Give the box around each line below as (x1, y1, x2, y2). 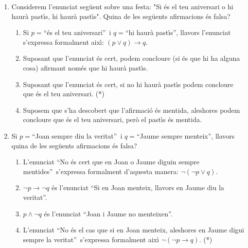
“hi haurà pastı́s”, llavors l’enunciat (125, 27, 231, 37)
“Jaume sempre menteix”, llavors (136, 130, 235, 141)
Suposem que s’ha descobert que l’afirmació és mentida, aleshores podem (23, 105, 240, 115)
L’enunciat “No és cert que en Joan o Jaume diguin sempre (23, 157, 200, 167)
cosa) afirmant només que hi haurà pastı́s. (23, 62, 148, 72)
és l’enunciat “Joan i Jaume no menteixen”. (44, 208, 173, 218)
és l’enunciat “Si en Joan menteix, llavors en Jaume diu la (51, 182, 224, 193)
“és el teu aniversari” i (43, 27, 111, 37)
